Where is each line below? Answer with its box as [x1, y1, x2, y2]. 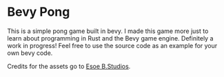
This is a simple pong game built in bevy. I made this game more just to [7, 27, 209, 35]
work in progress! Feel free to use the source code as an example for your [7, 41, 218, 49]
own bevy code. [7, 49, 53, 57]
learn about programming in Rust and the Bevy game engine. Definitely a [7, 34, 214, 42]
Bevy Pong [7, 4, 70, 20]
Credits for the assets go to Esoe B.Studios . [7, 62, 131, 70]
